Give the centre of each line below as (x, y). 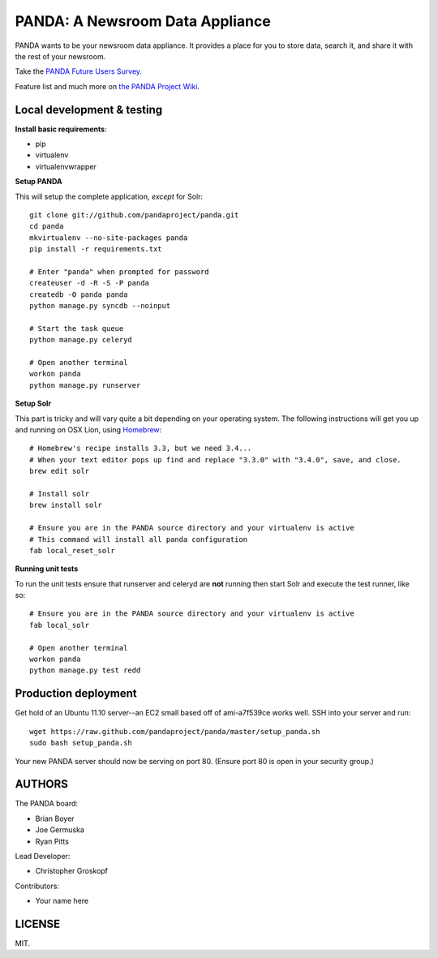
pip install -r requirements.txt (96, 249)
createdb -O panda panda (79, 294)
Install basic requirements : (61, 129)
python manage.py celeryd (81, 340)
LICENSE (38, 924)
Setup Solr (33, 404)
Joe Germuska (60, 830)
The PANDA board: (47, 804)
